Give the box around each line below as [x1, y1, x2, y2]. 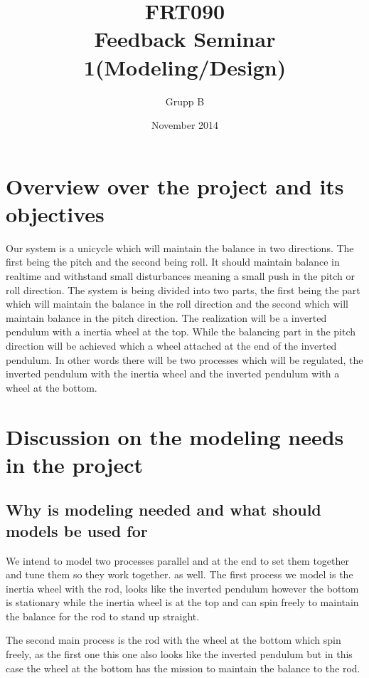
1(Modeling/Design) [83, 52, 287, 81]
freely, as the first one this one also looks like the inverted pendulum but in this [6, 647, 353, 662]
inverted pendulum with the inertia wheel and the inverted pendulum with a [6, 366, 340, 381]
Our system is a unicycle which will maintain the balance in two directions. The [6, 240, 354, 255]
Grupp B [165, 93, 205, 108]
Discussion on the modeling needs [6, 422, 344, 451]
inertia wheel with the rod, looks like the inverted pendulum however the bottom [6, 580, 359, 595]
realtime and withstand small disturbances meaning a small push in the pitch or [6, 268, 355, 283]
